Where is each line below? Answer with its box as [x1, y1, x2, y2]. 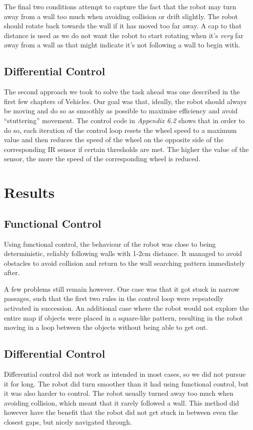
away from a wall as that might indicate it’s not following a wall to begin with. [4, 40, 240, 50]
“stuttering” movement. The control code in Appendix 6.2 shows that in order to [4, 115, 245, 125]
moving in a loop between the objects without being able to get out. [4, 322, 208, 332]
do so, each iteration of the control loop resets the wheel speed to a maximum [4, 125, 237, 135]
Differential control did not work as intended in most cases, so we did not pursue [4, 369, 246, 379]
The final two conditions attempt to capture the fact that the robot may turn [4, 1, 236, 11]
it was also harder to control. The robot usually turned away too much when [4, 388, 233, 398]
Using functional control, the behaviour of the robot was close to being [4, 238, 216, 249]
